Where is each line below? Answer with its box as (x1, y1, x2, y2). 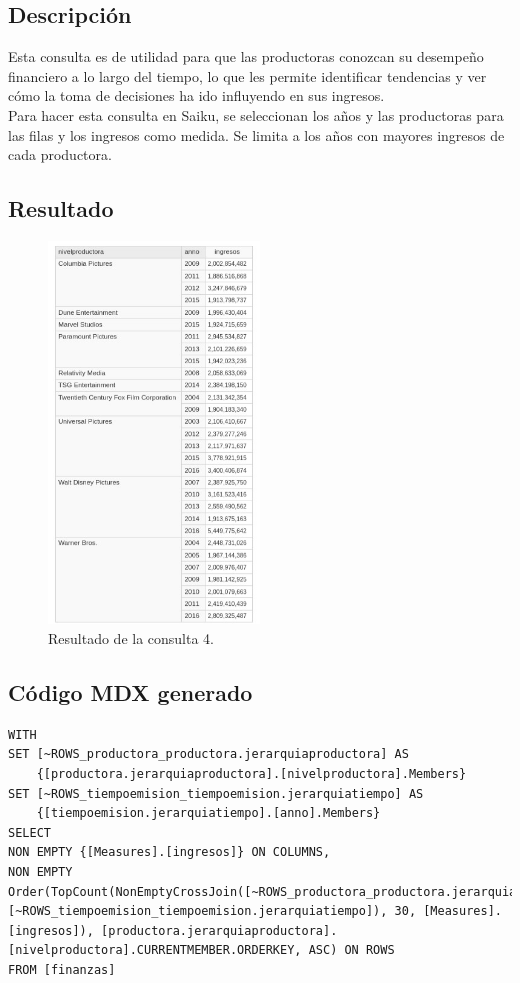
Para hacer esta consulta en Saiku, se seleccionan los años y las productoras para (8, 104, 504, 125)
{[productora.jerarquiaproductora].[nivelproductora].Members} (36, 766, 467, 781)
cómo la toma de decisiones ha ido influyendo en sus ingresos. (8, 85, 385, 106)
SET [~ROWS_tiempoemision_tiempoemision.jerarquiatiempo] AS (8, 786, 424, 801)
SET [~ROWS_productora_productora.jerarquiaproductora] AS (8, 747, 409, 762)
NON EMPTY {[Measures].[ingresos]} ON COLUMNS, (8, 845, 331, 860)
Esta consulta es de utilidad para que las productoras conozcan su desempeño (8, 46, 484, 67)
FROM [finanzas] (8, 962, 116, 977)
